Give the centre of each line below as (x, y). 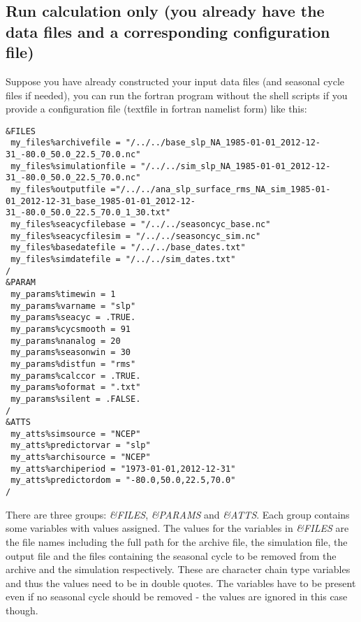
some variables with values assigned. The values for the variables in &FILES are (177, 528)
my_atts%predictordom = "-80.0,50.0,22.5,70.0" (123, 480)
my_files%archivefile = (66, 143)
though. (22, 610)
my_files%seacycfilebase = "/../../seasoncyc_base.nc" (141, 225)
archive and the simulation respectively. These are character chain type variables (178, 569)
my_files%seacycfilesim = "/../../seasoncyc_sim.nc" (136, 236)
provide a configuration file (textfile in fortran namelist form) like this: (156, 109)
